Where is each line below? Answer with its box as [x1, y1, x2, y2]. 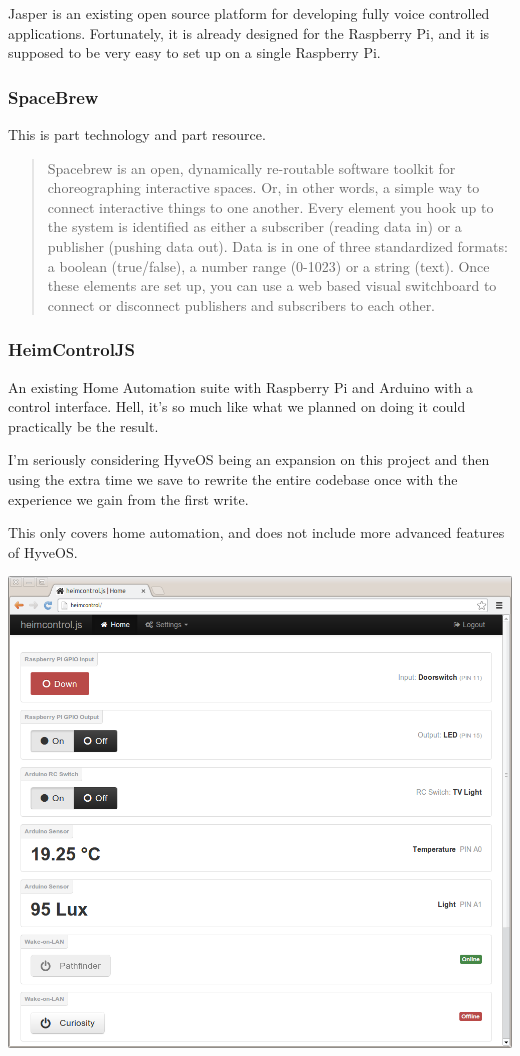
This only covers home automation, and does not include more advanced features [8, 522, 505, 543]
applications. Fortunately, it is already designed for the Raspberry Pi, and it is [8, 22, 490, 43]
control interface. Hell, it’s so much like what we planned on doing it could [8, 396, 466, 417]
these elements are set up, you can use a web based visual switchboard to [47, 275, 497, 296]
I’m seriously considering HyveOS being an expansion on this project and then [8, 449, 490, 470]
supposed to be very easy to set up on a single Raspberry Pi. [8, 42, 381, 63]
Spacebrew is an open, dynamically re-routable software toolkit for [47, 157, 456, 178]
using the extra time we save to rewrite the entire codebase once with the [8, 468, 458, 489]
